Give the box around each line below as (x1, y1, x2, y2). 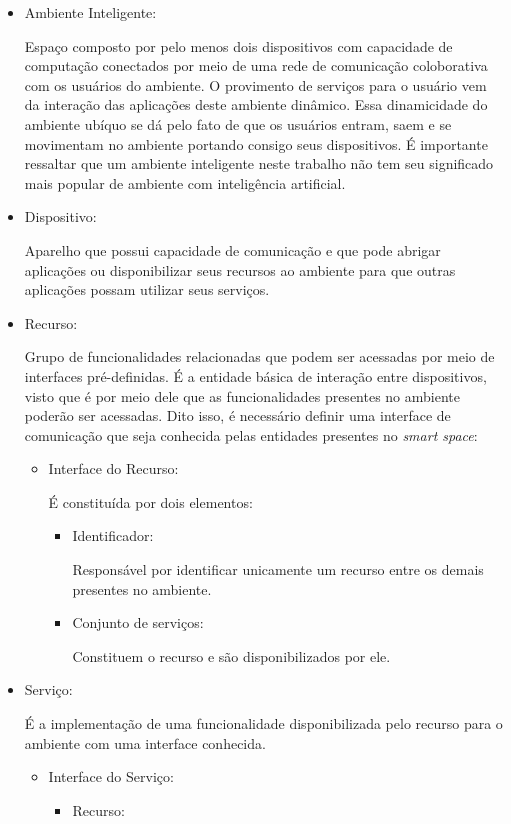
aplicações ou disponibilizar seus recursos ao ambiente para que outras (24, 259, 456, 280)
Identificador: (72, 525, 154, 546)
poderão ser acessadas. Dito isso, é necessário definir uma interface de (24, 405, 451, 426)
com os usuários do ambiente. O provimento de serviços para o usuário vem (24, 74, 487, 95)
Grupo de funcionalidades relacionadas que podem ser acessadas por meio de (24, 346, 495, 367)
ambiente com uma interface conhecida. (24, 732, 266, 753)
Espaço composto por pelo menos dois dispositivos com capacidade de (24, 35, 453, 56)
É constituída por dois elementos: (48, 491, 253, 512)
